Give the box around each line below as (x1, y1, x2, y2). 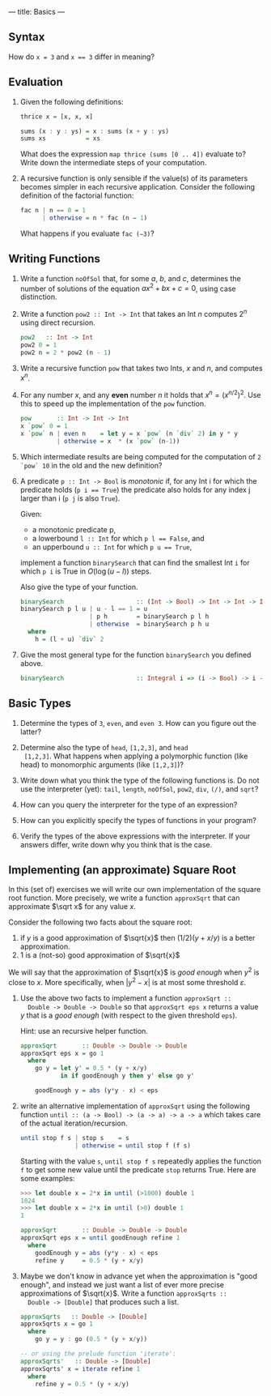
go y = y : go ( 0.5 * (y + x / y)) (35, 1335, 148, 1343)
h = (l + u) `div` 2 (35, 635, 104, 643)
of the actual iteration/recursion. (19, 1118, 128, 1128)
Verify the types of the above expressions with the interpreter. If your (19, 830, 251, 841)
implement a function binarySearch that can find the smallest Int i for (19, 557, 250, 567)
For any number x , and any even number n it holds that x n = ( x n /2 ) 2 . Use (19, 389, 261, 400)
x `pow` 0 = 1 (19, 421, 68, 430)
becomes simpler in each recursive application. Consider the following (19, 182, 256, 192)
